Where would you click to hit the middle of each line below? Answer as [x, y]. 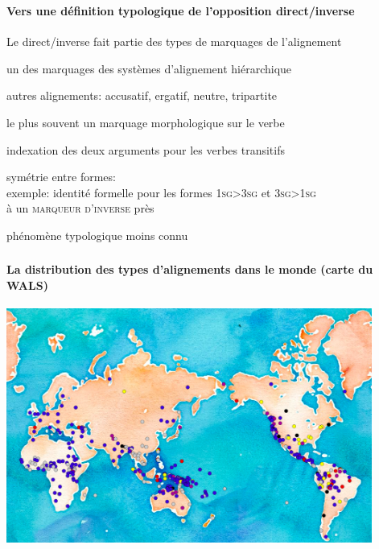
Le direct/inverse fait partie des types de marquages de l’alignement [174, 41]
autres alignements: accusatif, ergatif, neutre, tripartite [142, 95]
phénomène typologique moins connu [97, 235]
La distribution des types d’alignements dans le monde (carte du [190, 269]
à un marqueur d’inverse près [80, 208]
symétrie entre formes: [61, 177]
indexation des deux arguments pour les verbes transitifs [146, 149]
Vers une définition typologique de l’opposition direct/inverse [181, 10]
